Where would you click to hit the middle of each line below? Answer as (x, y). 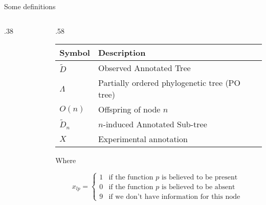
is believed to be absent (198, 187)
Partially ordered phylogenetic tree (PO (169, 83)
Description (122, 53)
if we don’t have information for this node (174, 197)
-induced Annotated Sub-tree (155, 124)
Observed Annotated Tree (144, 68)
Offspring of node (129, 109)
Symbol (75, 53)
